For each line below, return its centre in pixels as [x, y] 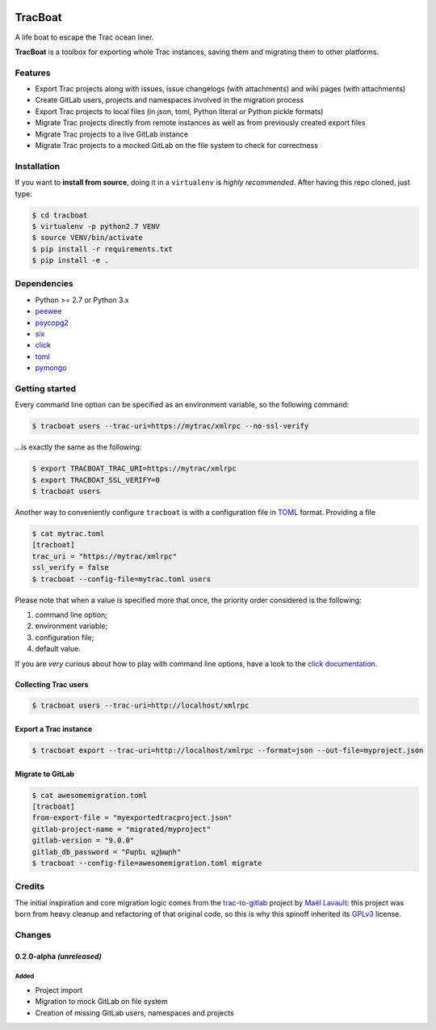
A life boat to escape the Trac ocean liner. [84, 37]
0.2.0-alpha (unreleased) [59, 956]
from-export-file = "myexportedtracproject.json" [132, 818]
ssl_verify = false [70, 568]
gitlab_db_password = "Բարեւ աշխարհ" [107, 852]
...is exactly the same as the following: [78, 447]
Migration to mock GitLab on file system [102, 1002]
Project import [59, 990]
